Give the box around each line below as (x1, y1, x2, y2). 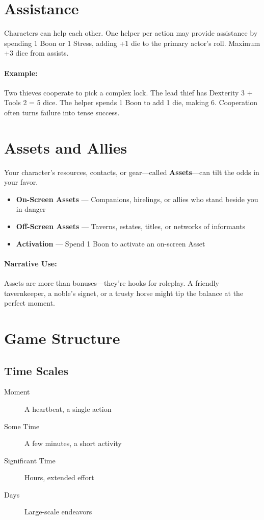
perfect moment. (4, 298, 55, 308)
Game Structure (4, 327, 120, 348)
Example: (4, 67, 38, 78)
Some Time (4, 420, 40, 431)
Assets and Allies (4, 137, 127, 158)
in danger (16, 204, 46, 214)
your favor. (4, 177, 38, 187)
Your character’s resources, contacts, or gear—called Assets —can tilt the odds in (4, 166, 259, 177)
